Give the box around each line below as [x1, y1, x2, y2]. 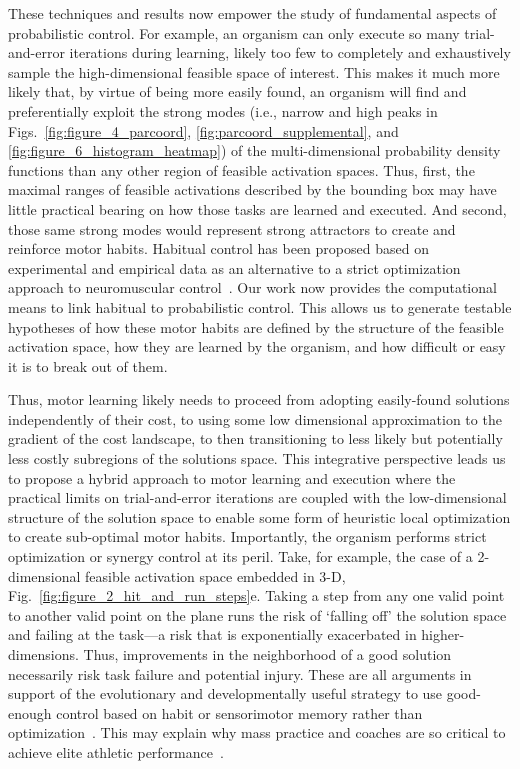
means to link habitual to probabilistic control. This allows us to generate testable [8, 296, 512, 317]
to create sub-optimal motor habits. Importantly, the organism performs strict [8, 526, 487, 547]
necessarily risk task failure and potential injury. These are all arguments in [8, 663, 472, 684]
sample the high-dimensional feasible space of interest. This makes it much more [8, 61, 500, 82]
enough [8, 702, 52, 723]
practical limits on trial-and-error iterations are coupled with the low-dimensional [8, 487, 507, 508]
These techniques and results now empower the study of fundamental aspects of [8, 3, 497, 23]
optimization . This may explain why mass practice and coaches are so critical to [8, 722, 506, 743]
